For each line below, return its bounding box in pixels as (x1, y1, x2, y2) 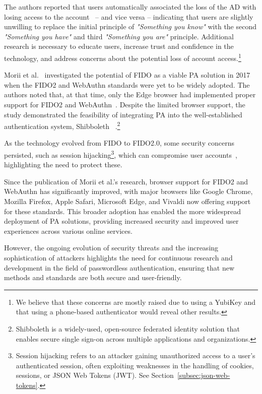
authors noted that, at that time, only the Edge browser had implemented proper (4, 89, 256, 100)
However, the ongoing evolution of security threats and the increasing (4, 242, 219, 253)
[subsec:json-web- (177, 370, 230, 380)
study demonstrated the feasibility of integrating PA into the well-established (4, 109, 242, 119)
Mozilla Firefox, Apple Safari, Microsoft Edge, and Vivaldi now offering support (4, 196, 251, 207)
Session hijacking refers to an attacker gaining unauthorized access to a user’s (16, 350, 255, 361)
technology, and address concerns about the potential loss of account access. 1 (4, 51, 241, 63)
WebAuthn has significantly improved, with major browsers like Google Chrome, (4, 186, 253, 196)
